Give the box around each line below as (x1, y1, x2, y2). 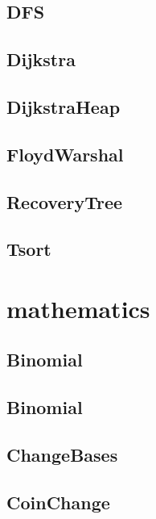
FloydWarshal (6, 141, 124, 166)
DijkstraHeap (6, 94, 121, 119)
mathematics (6, 291, 150, 324)
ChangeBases (6, 442, 118, 467)
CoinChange (6, 489, 110, 514)
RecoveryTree (6, 189, 123, 214)
